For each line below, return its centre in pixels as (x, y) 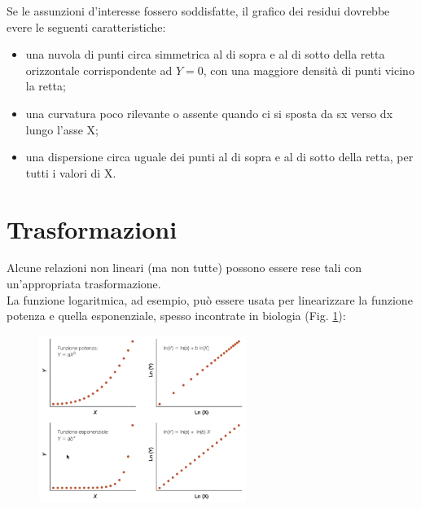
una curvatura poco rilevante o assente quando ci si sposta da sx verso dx (209, 113)
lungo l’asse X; (62, 129)
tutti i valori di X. (71, 172)
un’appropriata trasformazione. (84, 284)
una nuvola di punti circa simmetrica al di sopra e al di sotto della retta (205, 54)
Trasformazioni (92, 228)
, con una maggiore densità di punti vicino (309, 70)
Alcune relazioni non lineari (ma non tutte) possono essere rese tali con (184, 268)
